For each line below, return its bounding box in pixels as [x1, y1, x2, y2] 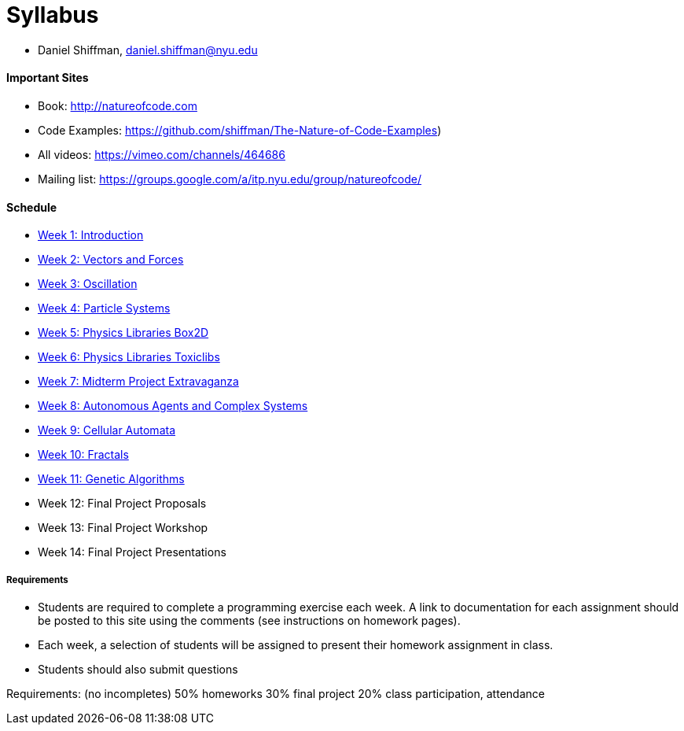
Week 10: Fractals [38, 448, 129, 462]
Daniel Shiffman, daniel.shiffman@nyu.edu [38, 42, 258, 57]
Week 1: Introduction [38, 228, 144, 242]
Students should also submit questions [38, 662, 238, 676]
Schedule [6, 200, 57, 214]
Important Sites [6, 71, 89, 85]
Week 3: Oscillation [38, 277, 138, 291]
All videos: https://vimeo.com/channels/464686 [38, 147, 285, 161]
